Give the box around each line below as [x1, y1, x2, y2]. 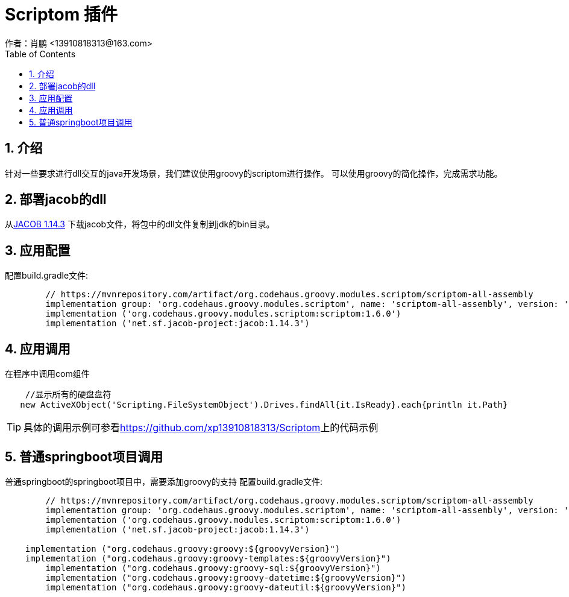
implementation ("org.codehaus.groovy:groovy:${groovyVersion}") [25, 543, 341, 554]
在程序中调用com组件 [5, 368, 90, 379]
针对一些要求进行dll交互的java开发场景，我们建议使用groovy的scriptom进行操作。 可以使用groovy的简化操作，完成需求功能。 [5, 168, 503, 178]
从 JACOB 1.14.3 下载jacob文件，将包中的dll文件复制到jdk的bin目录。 [5, 219, 275, 230]
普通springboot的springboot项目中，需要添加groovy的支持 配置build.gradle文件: [5, 476, 323, 487]
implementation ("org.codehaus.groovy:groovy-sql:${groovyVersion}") [45, 563, 381, 573]
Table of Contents [5, 48, 76, 59]
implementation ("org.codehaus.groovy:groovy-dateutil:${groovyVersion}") [45, 582, 406, 592]
